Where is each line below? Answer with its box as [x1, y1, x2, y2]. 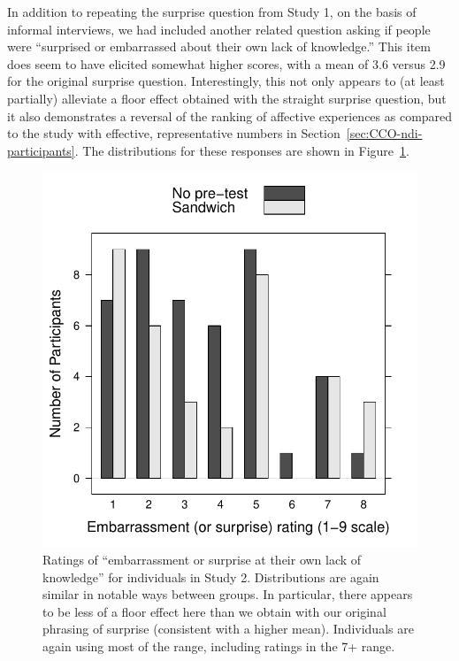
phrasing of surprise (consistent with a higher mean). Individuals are [42, 619, 414, 638]
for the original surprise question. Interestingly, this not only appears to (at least [7, 72, 445, 90]
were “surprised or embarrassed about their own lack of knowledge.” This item [7, 37, 431, 56]
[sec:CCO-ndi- [346, 124, 423, 142]
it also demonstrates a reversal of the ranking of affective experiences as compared [7, 106, 453, 125]
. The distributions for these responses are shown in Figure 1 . [74, 141, 409, 159]
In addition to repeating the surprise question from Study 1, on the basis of [7, 3, 417, 20]
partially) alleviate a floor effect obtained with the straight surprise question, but [7, 88, 447, 107]
